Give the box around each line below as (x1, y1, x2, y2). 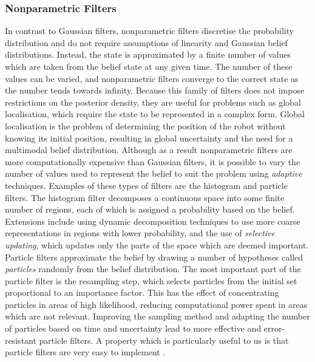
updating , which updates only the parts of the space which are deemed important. (5, 238, 309, 251)
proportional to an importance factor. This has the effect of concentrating (5, 286, 279, 299)
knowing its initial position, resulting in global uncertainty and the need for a (5, 131, 293, 144)
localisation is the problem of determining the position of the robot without (5, 119, 286, 132)
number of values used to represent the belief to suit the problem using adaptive (5, 167, 302, 180)
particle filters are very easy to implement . (5, 346, 166, 358)
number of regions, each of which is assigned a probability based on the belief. (5, 203, 295, 216)
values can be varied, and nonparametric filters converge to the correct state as (5, 72, 299, 84)
